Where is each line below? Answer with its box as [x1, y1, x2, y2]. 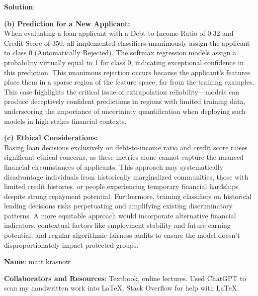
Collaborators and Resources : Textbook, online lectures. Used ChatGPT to [4, 273, 246, 283]
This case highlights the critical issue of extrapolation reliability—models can [4, 86, 240, 97]
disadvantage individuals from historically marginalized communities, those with [4, 171, 249, 182]
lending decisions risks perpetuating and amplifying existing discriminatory [4, 200, 233, 211]
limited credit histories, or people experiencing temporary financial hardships [4, 181, 239, 192]
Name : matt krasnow [4, 256, 71, 267]
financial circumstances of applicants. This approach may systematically [4, 161, 224, 172]
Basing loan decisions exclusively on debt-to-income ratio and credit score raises [4, 142, 248, 152]
